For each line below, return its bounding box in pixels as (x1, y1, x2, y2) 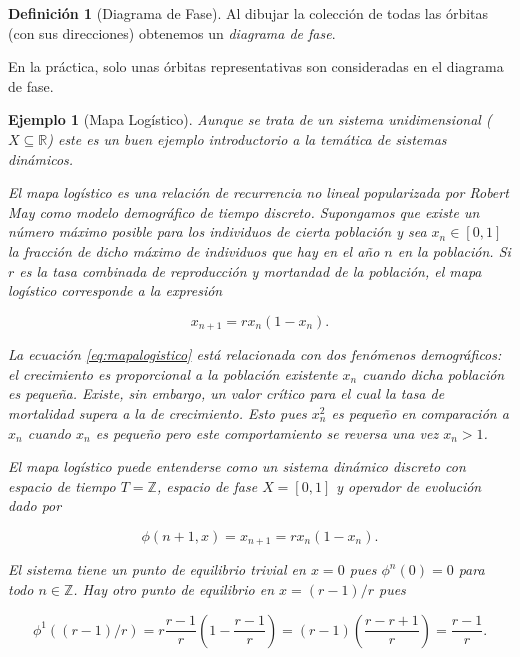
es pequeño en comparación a (331, 402, 509, 423)
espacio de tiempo (8, 475, 116, 496)
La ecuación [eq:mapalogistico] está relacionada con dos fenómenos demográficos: (8, 344, 502, 365)
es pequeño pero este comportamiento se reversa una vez (95, 422, 439, 443)
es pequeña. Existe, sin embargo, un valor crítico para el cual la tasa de (8, 383, 445, 404)
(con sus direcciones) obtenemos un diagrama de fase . (8, 22, 336, 43)
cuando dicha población (362, 363, 505, 384)
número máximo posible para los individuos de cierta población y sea (8, 221, 427, 242)
